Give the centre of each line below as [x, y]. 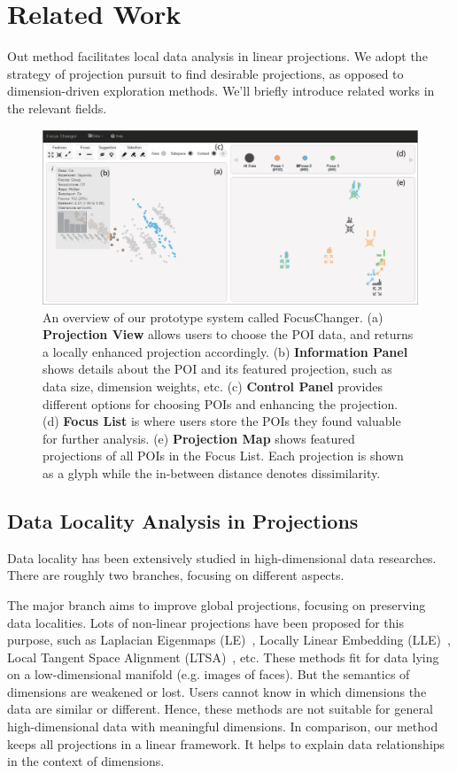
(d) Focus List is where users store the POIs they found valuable [222, 421]
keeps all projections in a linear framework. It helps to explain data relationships [226, 743]
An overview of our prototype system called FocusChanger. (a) [213, 317]
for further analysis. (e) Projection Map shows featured [199, 438]
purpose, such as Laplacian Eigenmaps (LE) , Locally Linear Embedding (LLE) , [229, 640]
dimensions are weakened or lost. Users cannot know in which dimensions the [217, 691]
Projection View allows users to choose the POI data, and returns [228, 334]
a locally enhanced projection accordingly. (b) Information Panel [225, 351]
